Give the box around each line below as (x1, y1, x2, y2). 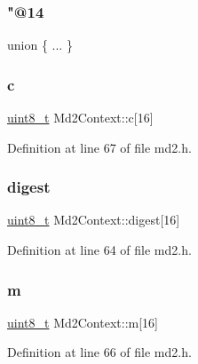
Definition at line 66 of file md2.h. (7, 343, 192, 361)
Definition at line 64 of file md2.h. (7, 241, 192, 259)
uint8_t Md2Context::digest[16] (7, 210, 180, 229)
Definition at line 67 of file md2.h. (7, 138, 192, 156)
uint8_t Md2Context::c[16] (7, 108, 154, 127)
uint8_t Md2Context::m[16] (7, 313, 158, 331)
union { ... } (7, 36, 73, 54)
